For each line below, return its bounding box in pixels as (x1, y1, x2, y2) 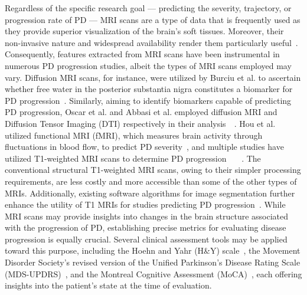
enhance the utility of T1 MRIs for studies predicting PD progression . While (5, 198, 286, 211)
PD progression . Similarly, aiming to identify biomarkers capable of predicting (5, 94, 292, 106)
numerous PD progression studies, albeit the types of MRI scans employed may (5, 59, 292, 71)
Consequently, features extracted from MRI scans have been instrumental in (5, 48, 280, 60)
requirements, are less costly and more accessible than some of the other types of (5, 175, 297, 187)
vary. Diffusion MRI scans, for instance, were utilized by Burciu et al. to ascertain (5, 71, 301, 83)
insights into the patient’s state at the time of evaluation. (5, 279, 212, 291)
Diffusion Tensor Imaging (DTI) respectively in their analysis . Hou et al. (5, 117, 276, 129)
